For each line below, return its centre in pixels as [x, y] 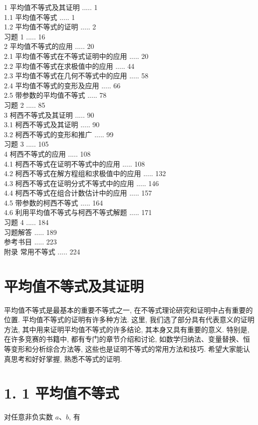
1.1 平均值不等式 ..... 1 [40, 17]
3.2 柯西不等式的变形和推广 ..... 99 [59, 134]
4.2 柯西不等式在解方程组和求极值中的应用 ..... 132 [85, 173]
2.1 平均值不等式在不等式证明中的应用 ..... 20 [76, 56]
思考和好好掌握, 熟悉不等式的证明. [66, 358]
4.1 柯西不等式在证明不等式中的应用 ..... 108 [75, 163]
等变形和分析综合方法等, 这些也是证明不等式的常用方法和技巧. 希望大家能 [124, 348]
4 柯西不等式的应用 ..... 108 [47, 153]
